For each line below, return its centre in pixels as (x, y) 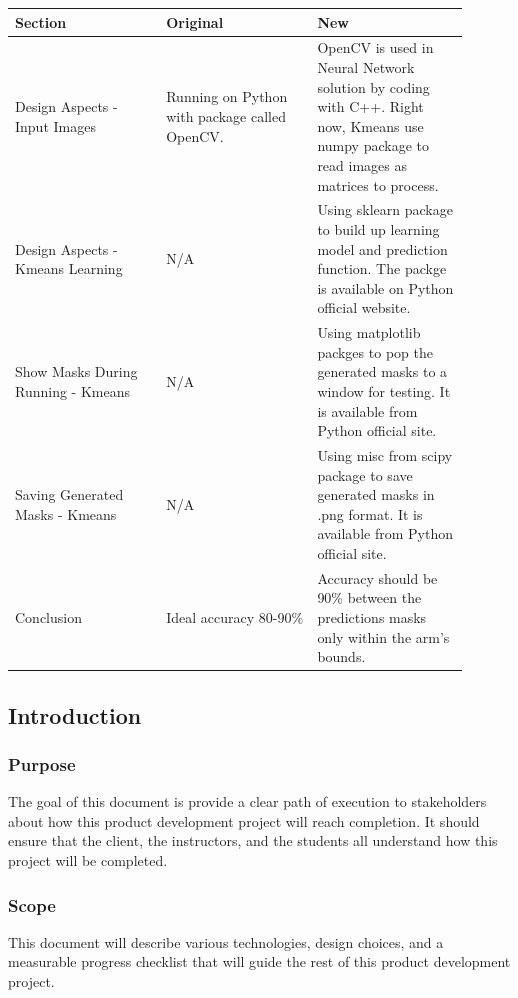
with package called (226, 115)
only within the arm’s (383, 636)
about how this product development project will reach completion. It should (244, 820)
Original (195, 21)
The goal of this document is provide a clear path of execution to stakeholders (247, 801)
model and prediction (382, 248)
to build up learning (378, 228)
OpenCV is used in (375, 47)
